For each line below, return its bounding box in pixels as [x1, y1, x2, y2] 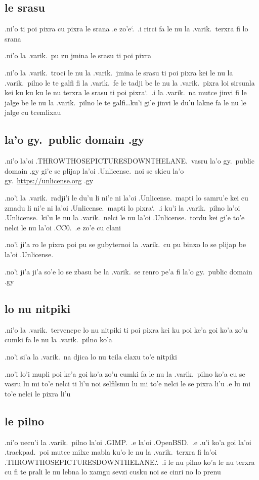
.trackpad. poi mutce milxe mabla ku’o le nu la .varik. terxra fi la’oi [5, 447, 217, 457]
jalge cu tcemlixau [5, 107, 61, 117]
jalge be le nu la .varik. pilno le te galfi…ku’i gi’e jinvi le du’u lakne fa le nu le [5, 97, 246, 107]
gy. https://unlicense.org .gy [5, 175, 94, 186]
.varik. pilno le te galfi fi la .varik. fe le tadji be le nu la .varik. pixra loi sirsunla [5, 77, 255, 88]
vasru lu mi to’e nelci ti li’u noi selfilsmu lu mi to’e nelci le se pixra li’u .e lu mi [5, 378, 251, 389]
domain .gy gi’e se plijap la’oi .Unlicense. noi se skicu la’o [5, 165, 184, 176]
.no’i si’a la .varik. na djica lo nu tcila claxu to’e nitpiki [5, 351, 177, 362]
